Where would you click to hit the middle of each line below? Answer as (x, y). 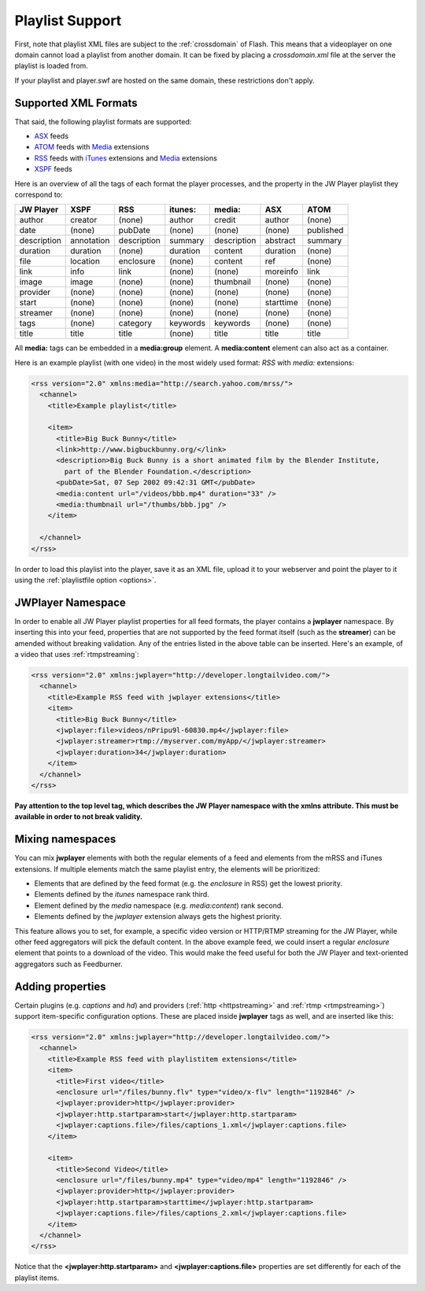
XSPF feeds (53, 169)
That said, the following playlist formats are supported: (103, 121)
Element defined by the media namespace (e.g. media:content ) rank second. (159, 906)
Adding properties (60, 986)
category (135, 323)
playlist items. (37, 1278)
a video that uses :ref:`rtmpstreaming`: (77, 655)
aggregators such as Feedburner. (68, 964)
